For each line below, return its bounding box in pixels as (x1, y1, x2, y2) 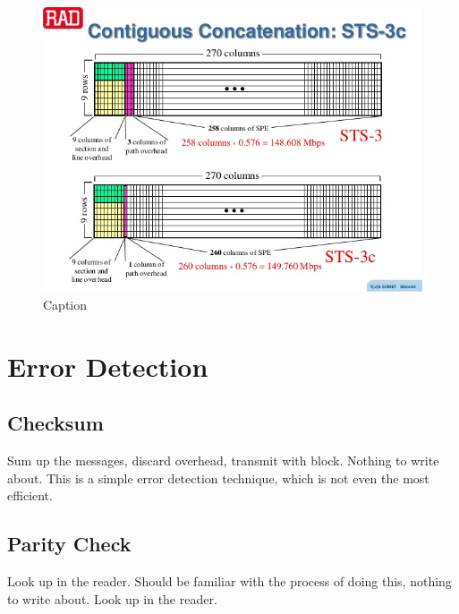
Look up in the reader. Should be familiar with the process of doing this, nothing (7, 572, 452, 591)
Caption (43, 294, 88, 313)
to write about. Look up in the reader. (7, 589, 217, 608)
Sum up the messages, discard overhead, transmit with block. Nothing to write (7, 451, 439, 470)
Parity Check (7, 530, 132, 558)
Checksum (7, 409, 104, 437)
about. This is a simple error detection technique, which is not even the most (7, 468, 429, 487)
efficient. (7, 486, 53, 505)
